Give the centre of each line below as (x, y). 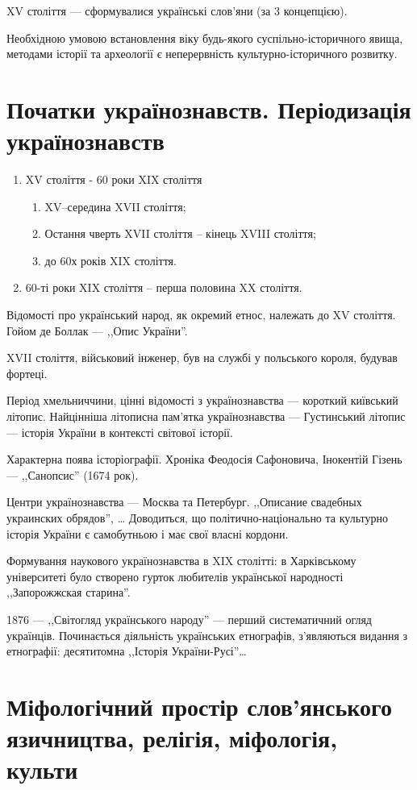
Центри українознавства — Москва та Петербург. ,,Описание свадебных (184, 502)
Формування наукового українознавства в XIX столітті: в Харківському (181, 561)
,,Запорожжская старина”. (69, 592)
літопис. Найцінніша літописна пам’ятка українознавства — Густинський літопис (206, 416)
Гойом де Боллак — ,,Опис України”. (97, 330)
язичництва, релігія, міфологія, (172, 738)
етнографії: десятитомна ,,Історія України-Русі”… (127, 651)
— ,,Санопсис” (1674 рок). (73, 474)
